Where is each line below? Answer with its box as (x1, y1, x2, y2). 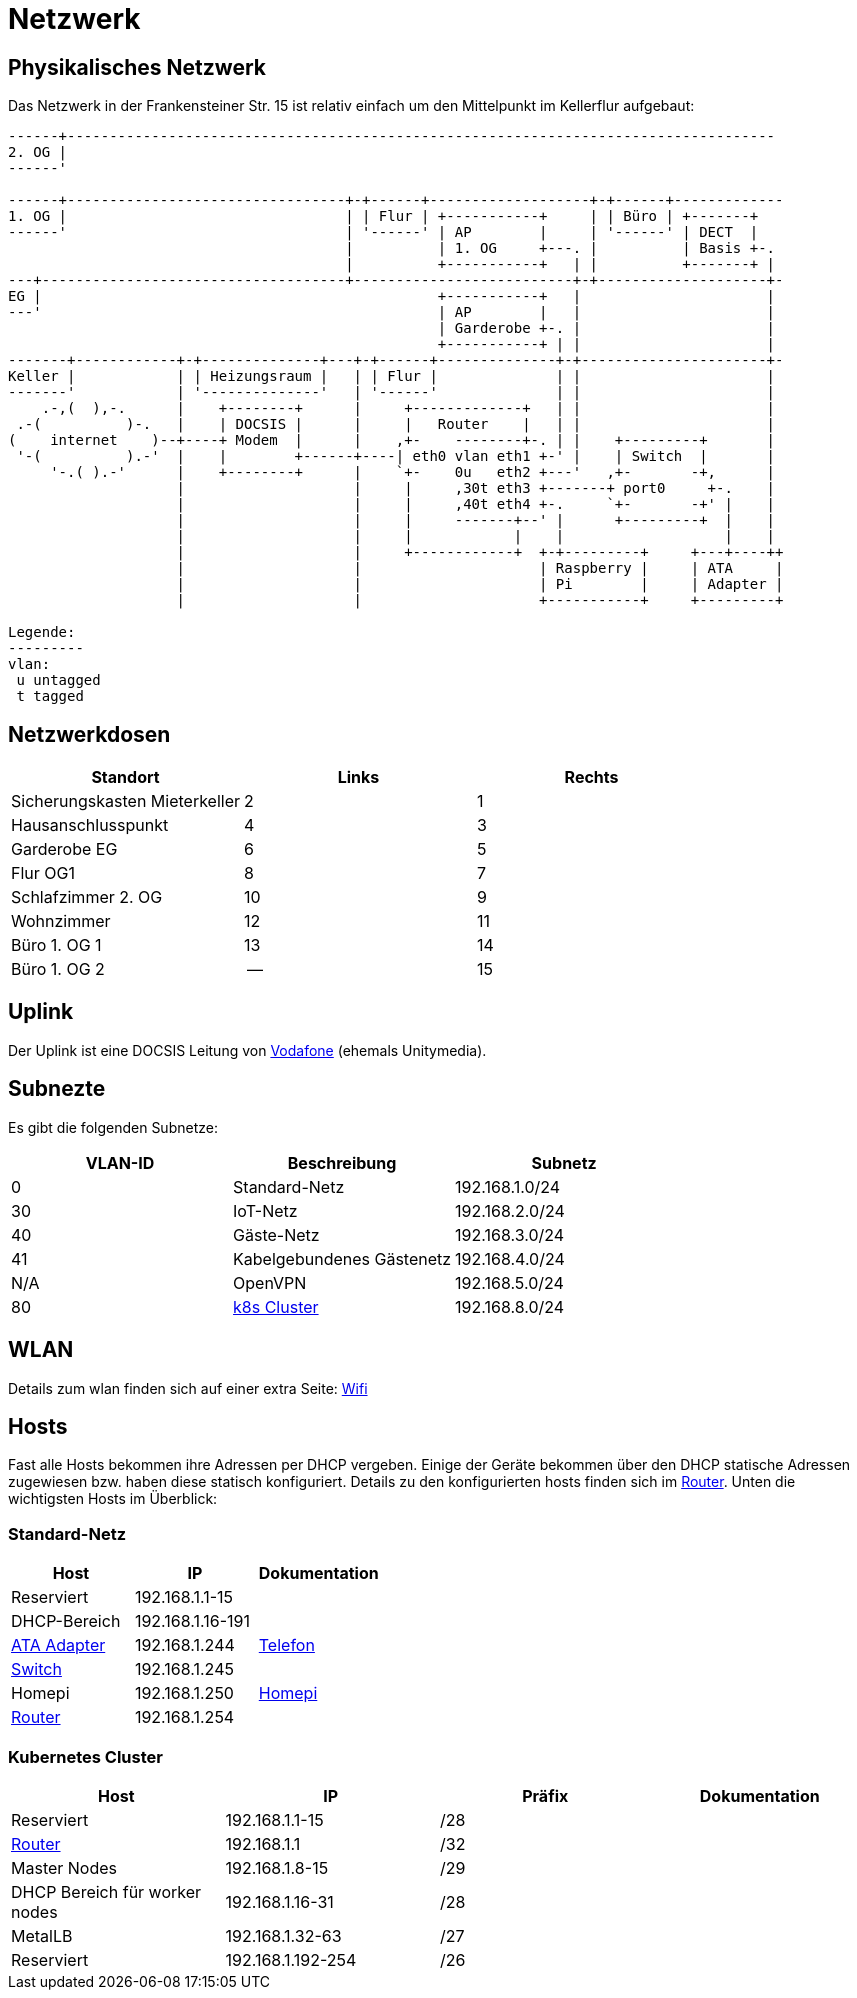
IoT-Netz (233, 1200, 298, 1221)
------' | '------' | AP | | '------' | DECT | (8, 224, 759, 241)
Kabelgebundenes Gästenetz (233, 1248, 452, 1269)
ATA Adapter (11, 1635, 106, 1656)
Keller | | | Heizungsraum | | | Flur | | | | (8, 368, 776, 385)
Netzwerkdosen (8, 721, 171, 747)
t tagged (16, 688, 84, 705)
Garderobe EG (11, 839, 118, 860)
